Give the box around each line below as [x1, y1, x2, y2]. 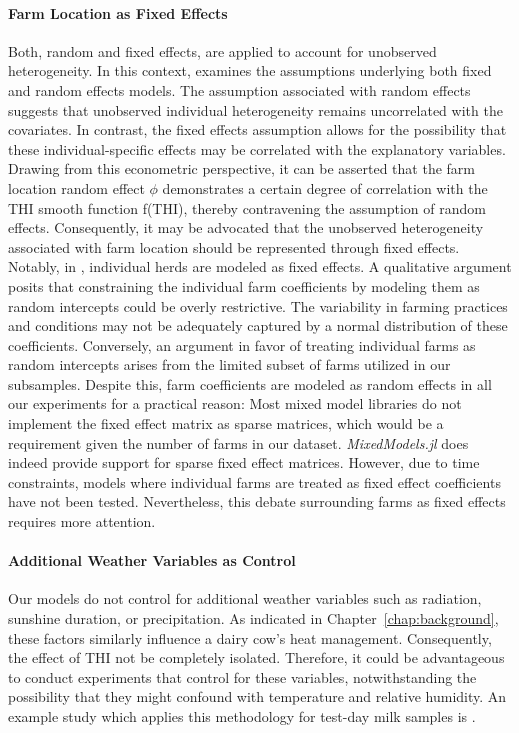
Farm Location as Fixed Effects [8, 2, 228, 23]
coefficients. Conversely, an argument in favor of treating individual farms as [8, 334, 476, 355]
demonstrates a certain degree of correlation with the [162, 177, 488, 198]
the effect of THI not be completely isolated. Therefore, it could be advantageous [8, 647, 505, 668]
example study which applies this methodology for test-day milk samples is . [8, 706, 476, 726]
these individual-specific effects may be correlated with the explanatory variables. [8, 138, 506, 159]
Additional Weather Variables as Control [8, 550, 296, 571]
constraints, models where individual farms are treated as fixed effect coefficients [8, 471, 501, 492]
